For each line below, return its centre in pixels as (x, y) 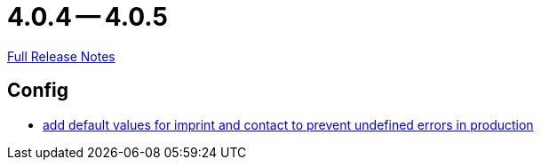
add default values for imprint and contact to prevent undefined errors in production (288, 124)
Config (38, 91)
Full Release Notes (61, 56)
